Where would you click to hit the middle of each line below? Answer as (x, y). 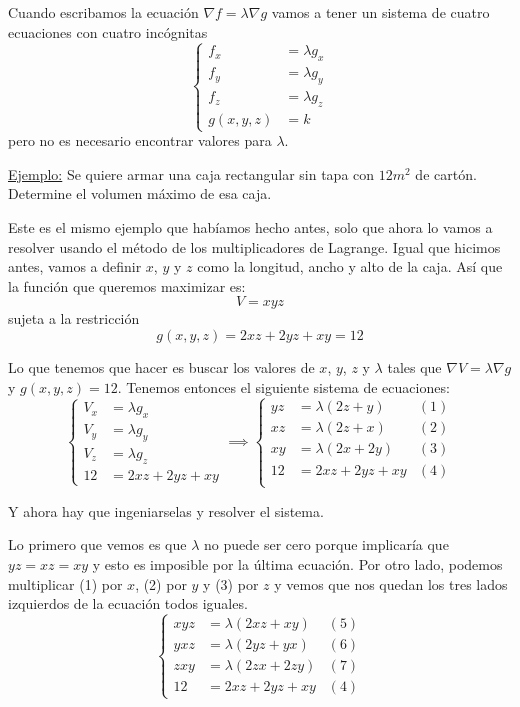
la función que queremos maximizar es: (127, 285)
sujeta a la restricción (74, 318)
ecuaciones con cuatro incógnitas (108, 31)
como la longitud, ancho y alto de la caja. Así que (350, 266)
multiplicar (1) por (65, 583)
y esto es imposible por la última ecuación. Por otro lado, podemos (297, 563)
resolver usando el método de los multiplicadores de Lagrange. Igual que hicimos (254, 246)
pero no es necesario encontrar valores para (140, 140)
